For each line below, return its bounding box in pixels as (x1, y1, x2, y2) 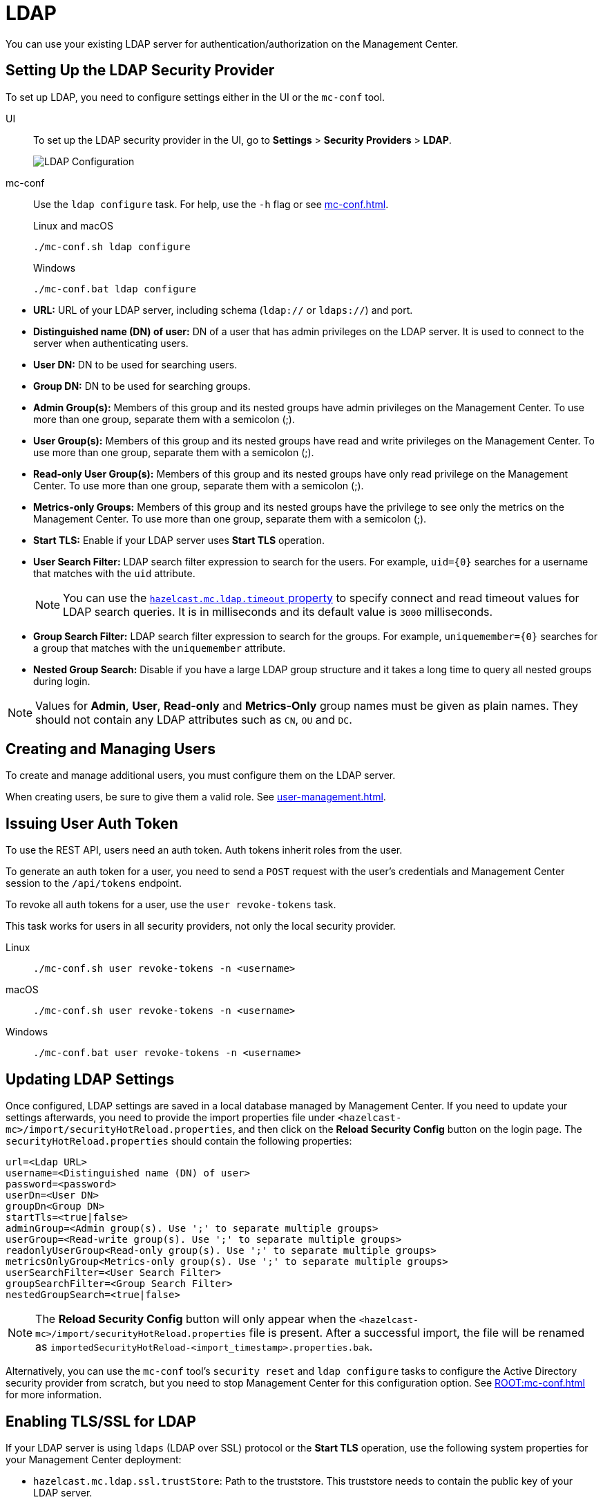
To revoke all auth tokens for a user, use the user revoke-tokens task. (6, 899, 336, 911)
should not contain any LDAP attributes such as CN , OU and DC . (35, 712, 352, 726)
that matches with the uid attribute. (33, 567, 195, 579)
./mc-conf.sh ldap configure (33, 241, 191, 252)
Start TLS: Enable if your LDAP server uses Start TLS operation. (33, 534, 325, 546)
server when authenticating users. (33, 337, 189, 349)
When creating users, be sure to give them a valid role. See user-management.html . (6, 791, 386, 803)
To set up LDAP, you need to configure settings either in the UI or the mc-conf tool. (6, 91, 385, 103)
